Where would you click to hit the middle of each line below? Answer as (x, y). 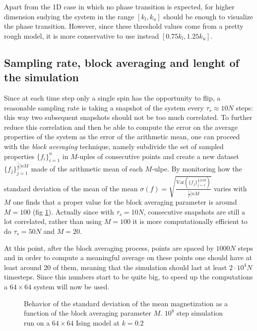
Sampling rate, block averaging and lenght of (122, 62)
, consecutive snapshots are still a (194, 211)
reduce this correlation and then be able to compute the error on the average (121, 127)
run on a (37, 322)
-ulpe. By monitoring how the (197, 168)
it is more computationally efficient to (190, 221)
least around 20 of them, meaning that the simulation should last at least (116, 267)
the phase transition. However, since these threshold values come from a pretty (124, 26)
